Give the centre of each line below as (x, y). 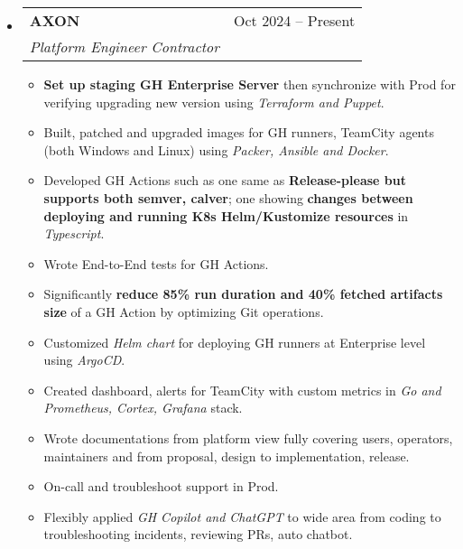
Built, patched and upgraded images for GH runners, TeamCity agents (239, 132)
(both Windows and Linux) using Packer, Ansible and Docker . (216, 149)
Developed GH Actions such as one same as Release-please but (225, 180)
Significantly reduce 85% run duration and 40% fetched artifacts (243, 294)
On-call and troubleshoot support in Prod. (161, 486)
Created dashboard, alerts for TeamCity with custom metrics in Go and (242, 390)
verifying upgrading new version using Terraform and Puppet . (214, 102)
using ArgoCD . (84, 360)
